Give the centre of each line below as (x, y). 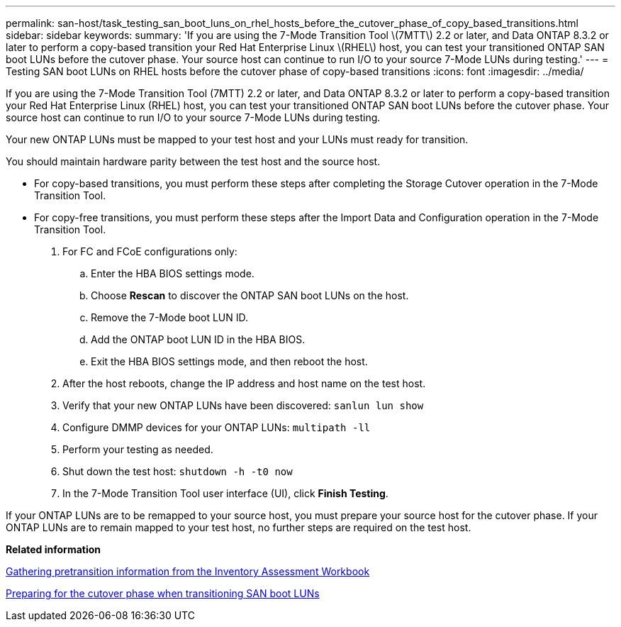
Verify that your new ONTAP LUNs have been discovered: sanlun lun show (243, 405)
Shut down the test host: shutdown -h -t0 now (178, 471)
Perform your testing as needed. (138, 449)
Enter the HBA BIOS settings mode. (173, 273)
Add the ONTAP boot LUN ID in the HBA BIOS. (198, 339)
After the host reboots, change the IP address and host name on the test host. (244, 383)
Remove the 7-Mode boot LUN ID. (170, 317)
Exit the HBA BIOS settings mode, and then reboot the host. (229, 361)
